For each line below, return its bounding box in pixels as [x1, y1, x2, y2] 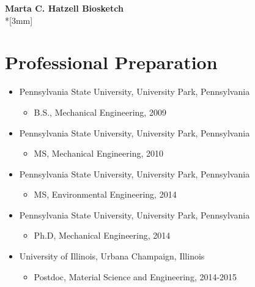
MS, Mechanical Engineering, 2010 [34, 147, 164, 160]
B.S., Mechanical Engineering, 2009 [34, 105, 166, 118]
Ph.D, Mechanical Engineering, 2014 [34, 229, 171, 242]
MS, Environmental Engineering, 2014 [34, 188, 177, 201]
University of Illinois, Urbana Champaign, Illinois [19, 250, 205, 263]
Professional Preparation [5, 50, 218, 75]
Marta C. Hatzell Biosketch [5, 2, 124, 14]
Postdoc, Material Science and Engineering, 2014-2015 [34, 270, 237, 283]
